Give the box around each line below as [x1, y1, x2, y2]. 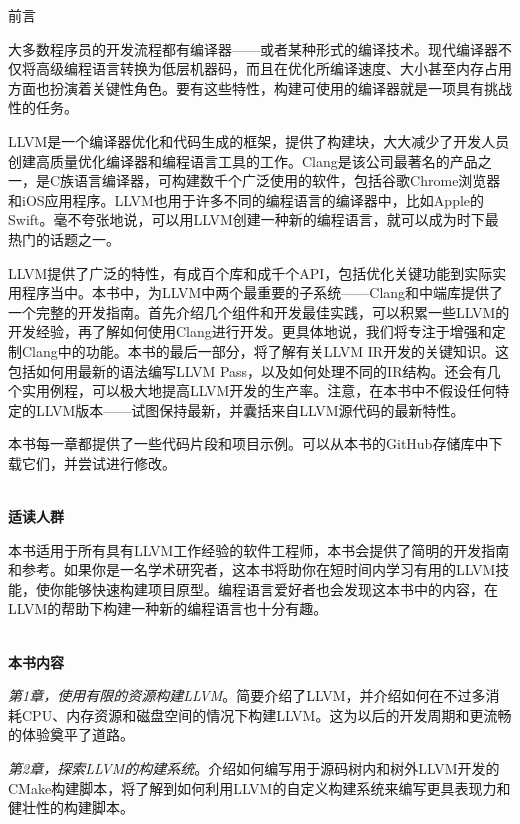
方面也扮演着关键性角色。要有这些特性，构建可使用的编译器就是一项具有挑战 [8, 77, 512, 98]
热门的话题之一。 [8, 228, 120, 249]
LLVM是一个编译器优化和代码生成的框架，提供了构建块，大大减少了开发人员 [8, 130, 510, 151]
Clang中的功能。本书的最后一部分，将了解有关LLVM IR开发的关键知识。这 [21, 340, 510, 361]
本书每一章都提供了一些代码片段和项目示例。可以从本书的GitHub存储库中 [8, 433, 489, 454]
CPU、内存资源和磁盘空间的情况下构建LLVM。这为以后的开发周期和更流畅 [21, 704, 512, 725]
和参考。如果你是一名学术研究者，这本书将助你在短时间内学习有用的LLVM [8, 559, 496, 580]
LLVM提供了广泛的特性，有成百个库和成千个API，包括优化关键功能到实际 [8, 262, 493, 283]
